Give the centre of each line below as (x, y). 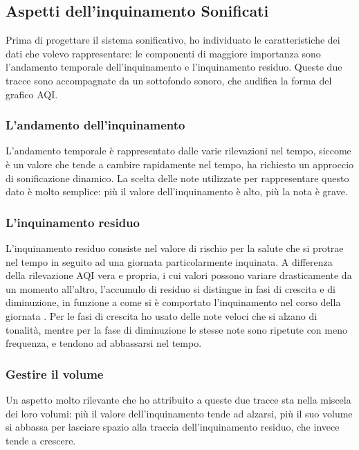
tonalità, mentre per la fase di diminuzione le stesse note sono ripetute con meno (176, 329)
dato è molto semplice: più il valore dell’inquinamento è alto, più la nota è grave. (177, 191)
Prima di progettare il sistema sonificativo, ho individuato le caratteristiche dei (173, 40)
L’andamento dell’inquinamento (95, 125)
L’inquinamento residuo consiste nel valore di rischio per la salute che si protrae (175, 247)
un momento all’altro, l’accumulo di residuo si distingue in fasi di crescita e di (171, 288)
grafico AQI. (32, 94)
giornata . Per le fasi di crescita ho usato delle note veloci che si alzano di (162, 315)
